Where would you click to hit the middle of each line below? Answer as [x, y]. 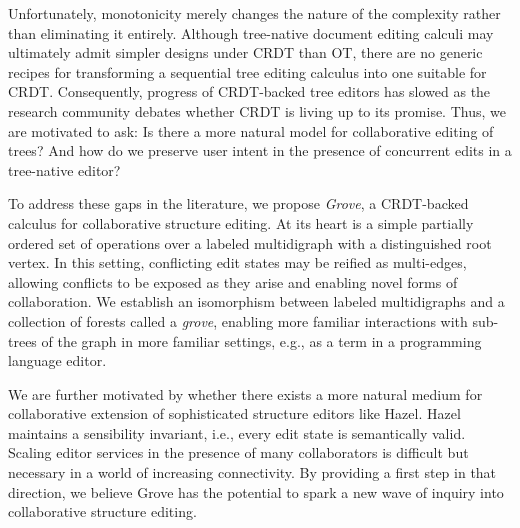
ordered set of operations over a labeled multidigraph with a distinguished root [250, 242]
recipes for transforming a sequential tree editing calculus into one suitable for [247, 71]
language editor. [57, 360]
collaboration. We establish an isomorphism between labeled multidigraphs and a [256, 301]
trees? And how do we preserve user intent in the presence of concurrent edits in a [260, 150]
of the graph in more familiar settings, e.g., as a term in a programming [261, 340]
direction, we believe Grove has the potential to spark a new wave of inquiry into [256, 491]
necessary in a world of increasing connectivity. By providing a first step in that [252, 472]
